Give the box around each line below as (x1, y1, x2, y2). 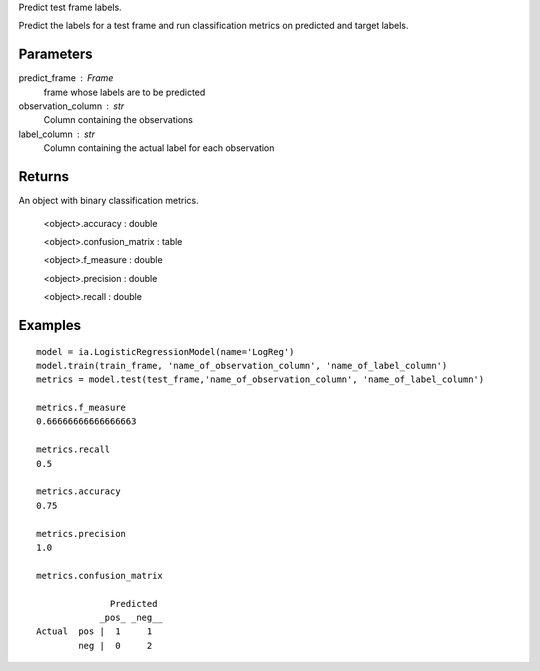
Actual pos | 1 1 (36, 626, 153, 637)
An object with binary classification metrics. (18, 195, 199, 207)
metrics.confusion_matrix (36, 570, 164, 581)
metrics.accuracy (36, 486, 121, 497)
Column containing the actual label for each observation (43, 142, 275, 154)
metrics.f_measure (36, 402, 127, 414)
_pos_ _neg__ (99, 611, 164, 623)
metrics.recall (36, 444, 111, 455)
